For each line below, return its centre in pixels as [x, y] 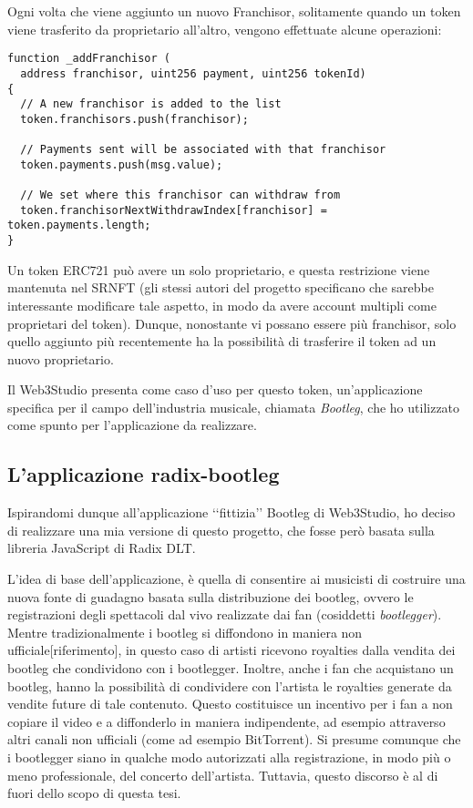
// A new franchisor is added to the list [151, 104]
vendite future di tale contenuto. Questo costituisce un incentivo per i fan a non [230, 704]
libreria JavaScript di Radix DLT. [102, 548]
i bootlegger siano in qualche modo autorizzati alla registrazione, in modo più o [229, 757]
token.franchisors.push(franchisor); [134, 119]
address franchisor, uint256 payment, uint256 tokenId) [193, 73]
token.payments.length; [79, 225]
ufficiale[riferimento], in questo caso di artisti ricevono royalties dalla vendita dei [231, 650]
